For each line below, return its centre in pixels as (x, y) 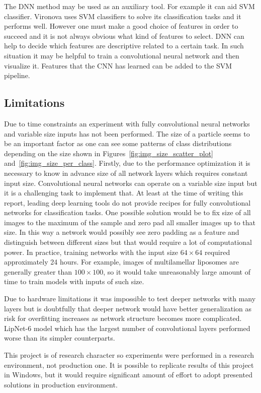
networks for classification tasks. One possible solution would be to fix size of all (127, 212)
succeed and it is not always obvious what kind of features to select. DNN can (124, 36)
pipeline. (17, 75)
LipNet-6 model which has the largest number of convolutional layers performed (127, 328)
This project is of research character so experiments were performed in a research (129, 355)
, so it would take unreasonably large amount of (177, 271)
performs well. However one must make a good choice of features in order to (121, 26)
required (217, 252)
